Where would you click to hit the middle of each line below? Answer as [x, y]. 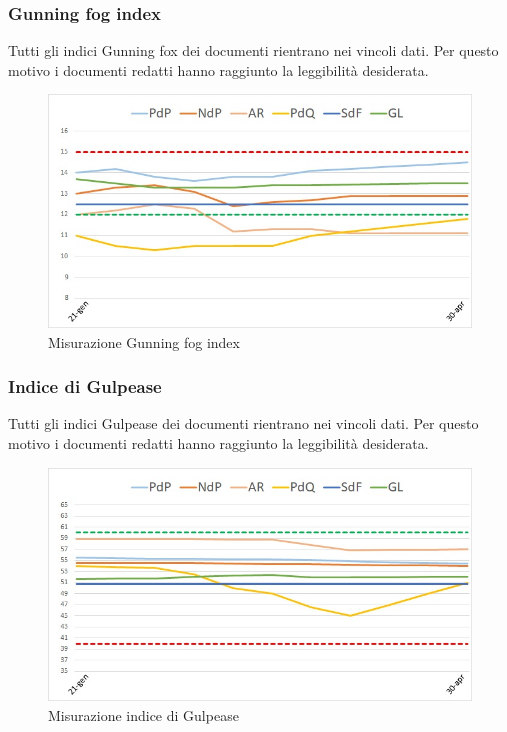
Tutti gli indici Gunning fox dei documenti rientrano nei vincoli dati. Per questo [253, 50]
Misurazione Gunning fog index [144, 341]
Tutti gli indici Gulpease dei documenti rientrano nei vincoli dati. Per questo [243, 423]
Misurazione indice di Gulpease [143, 714]
